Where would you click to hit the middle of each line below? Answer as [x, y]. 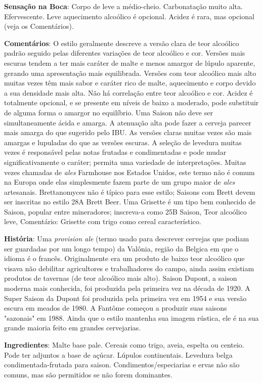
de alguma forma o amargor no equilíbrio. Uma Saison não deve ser [108, 112]
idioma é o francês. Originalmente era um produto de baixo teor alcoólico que [124, 258]
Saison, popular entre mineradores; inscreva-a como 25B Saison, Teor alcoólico [125, 211]
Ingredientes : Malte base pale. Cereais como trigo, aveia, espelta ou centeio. [124, 345]
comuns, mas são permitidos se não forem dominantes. [88, 374]
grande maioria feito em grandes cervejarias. [73, 328]
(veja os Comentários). [39, 26]
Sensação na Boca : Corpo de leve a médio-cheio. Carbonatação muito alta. [123, 6]
